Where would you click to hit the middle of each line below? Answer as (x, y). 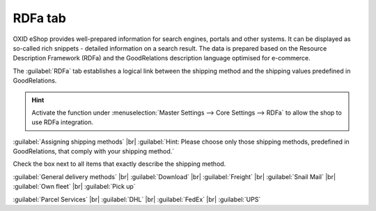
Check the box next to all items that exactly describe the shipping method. (119, 164)
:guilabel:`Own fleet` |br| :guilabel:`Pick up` (74, 187)
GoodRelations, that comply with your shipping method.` (94, 151)
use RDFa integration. (63, 122)
